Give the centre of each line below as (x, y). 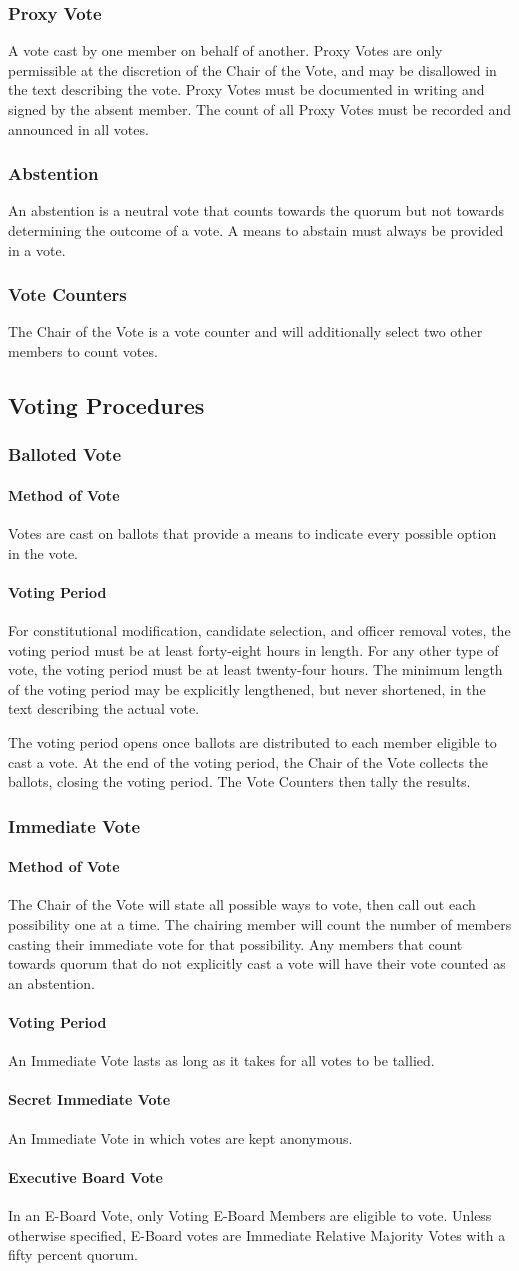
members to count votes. (83, 351)
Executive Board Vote (85, 1176)
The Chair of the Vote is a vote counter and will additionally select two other (245, 331)
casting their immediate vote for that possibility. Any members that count (235, 943)
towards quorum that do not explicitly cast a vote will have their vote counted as (257, 963)
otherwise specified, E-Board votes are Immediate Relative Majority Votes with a (257, 1234)
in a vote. (37, 249)
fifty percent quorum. (73, 1254)
